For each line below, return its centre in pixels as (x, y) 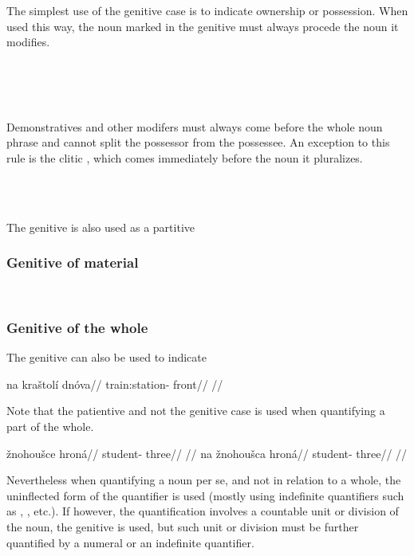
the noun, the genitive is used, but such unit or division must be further (183, 526)
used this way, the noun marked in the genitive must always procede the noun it (203, 26)
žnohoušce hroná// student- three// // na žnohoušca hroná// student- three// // (207, 453)
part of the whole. (50, 426)
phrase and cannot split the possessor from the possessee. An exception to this (198, 142)
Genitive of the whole (77, 327)
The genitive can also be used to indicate (106, 357)
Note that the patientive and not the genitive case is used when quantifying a (196, 411)
